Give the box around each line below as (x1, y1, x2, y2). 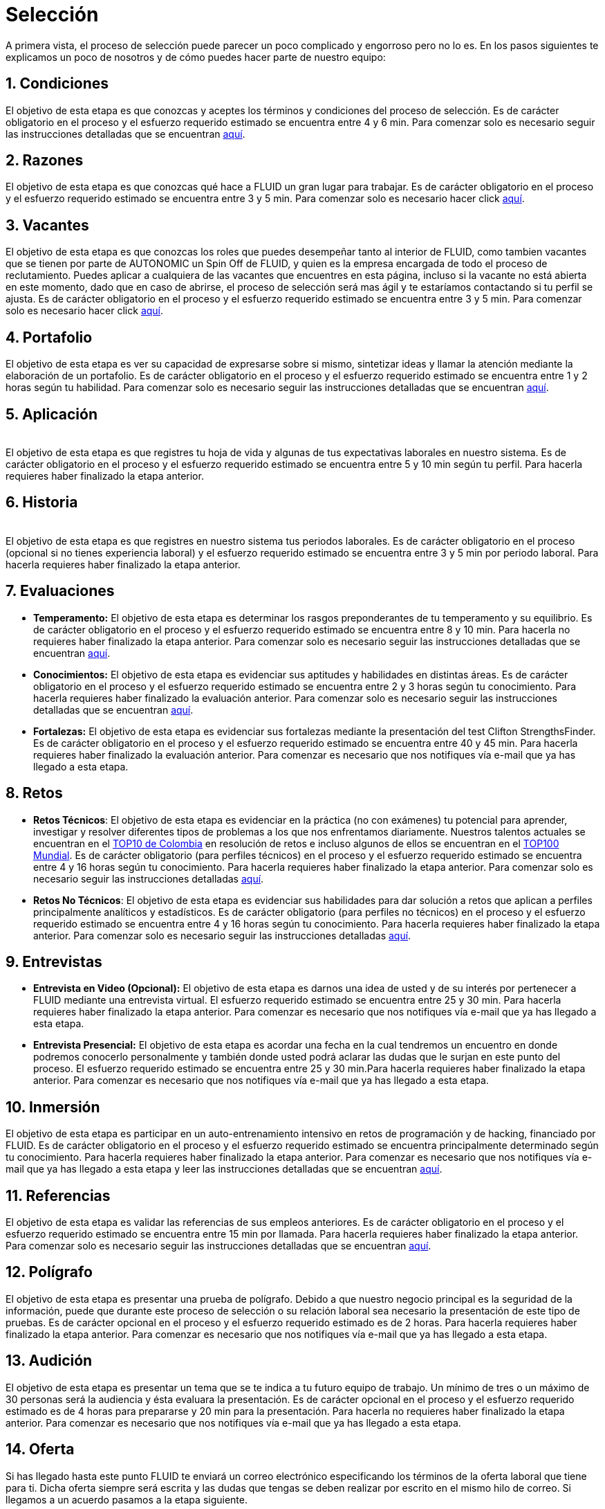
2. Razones (6, 152, 84, 170)
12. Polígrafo (6, 1263, 93, 1281)
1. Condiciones (6, 75, 109, 93)
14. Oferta (6, 1440, 75, 1458)
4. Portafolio (6, 328, 93, 346)
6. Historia (6, 494, 78, 512)
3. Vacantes (6, 216, 89, 234)
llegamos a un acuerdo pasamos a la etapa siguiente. (6, 1493, 248, 1506)
